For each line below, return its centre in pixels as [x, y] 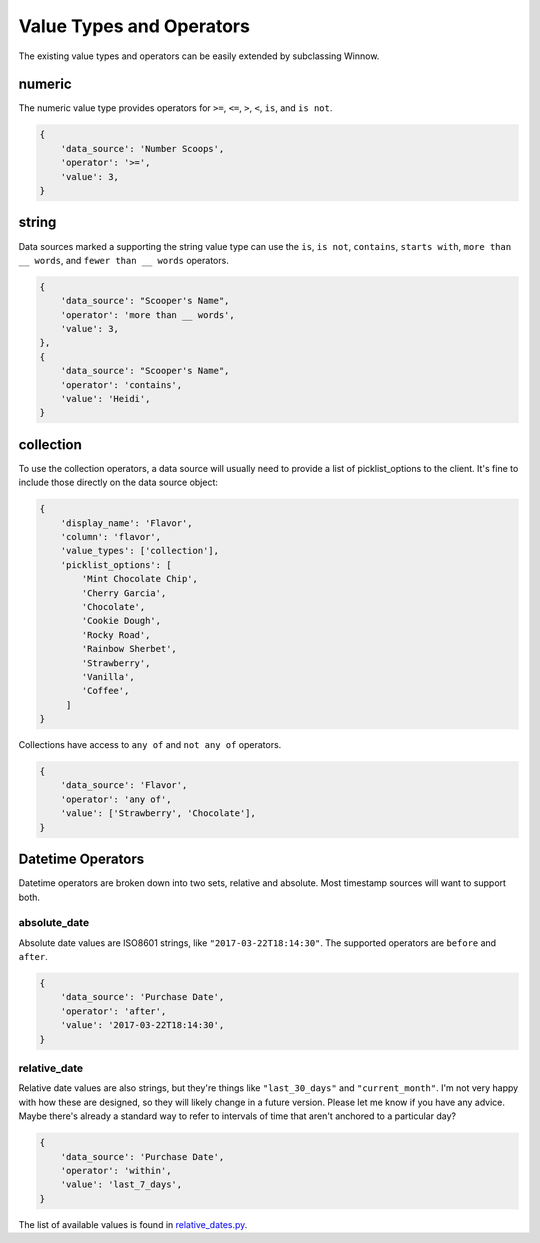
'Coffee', [105, 691]
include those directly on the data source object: [118, 482]
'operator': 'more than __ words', [147, 314]
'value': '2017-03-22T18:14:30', [142, 1025]
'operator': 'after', [113, 1011]
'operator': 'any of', [116, 799]
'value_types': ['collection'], [140, 551]
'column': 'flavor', [111, 537]
